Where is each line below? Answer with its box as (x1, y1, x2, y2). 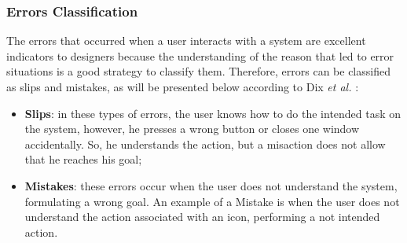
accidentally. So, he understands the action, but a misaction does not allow (24, 135, 386, 152)
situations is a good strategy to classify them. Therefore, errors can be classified (6, 63, 390, 79)
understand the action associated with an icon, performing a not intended (24, 208, 380, 225)
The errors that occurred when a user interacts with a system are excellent (6, 32, 366, 49)
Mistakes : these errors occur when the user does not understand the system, (24, 177, 398, 193)
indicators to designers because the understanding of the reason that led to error (6, 47, 394, 64)
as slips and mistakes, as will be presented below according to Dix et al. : (6, 79, 359, 94)
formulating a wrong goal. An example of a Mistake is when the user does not (24, 193, 400, 209)
